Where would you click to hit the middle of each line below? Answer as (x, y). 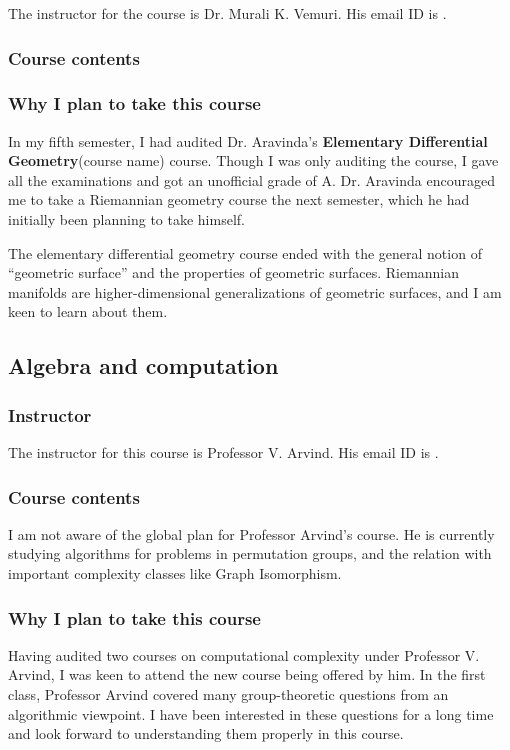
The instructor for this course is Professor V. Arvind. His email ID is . (223, 452)
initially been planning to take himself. (126, 219)
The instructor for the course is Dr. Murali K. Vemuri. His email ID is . (227, 13)
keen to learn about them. (88, 311)
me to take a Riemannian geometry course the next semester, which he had (239, 199)
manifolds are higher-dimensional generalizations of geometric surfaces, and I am (255, 291)
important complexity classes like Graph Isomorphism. (175, 573)
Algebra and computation (143, 365)
